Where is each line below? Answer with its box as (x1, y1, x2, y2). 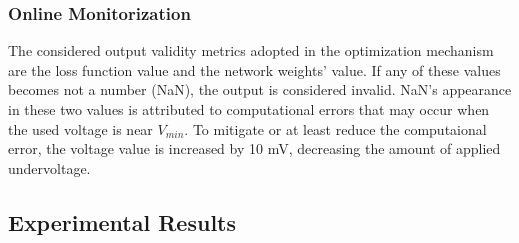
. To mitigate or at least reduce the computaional (184, 118, 487, 139)
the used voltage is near (8, 118, 153, 139)
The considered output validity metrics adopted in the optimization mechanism (8, 40, 494, 61)
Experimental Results (8, 206, 236, 237)
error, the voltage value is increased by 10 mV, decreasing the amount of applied (8, 138, 501, 159)
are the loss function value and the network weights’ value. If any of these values (8, 59, 501, 80)
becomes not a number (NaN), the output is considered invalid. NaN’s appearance (8, 79, 512, 100)
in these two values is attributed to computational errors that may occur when (8, 99, 490, 119)
